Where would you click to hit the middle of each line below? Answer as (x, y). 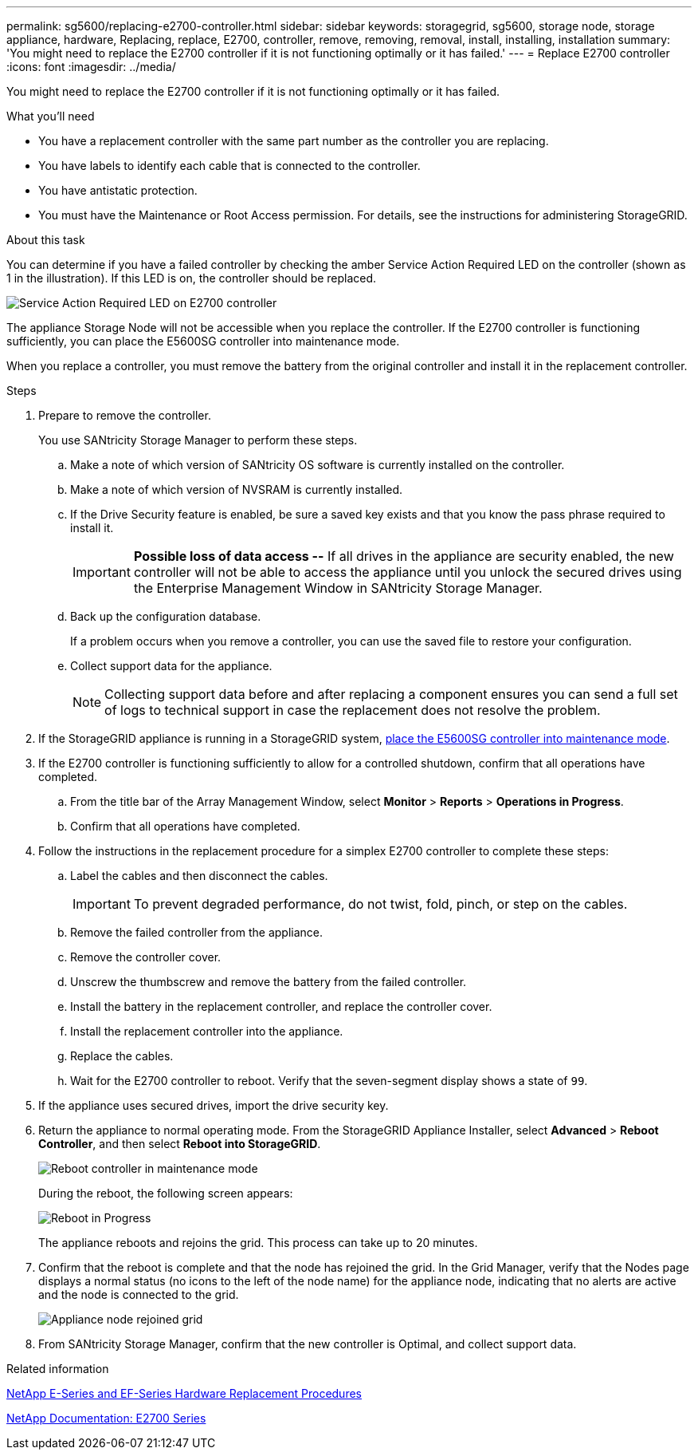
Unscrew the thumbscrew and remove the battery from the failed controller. (269, 982)
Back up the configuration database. (166, 616)
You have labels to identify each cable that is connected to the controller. (229, 166)
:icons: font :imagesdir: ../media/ (91, 67)
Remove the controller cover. (146, 957)
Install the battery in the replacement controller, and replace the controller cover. (281, 1006)
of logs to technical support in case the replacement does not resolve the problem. (353, 710)
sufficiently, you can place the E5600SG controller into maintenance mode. (203, 341)
